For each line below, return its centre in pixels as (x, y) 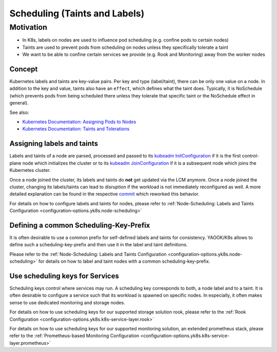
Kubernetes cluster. (30, 170)
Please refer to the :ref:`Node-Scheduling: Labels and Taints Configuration (88, 254)
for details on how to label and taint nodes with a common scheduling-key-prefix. (124, 261)
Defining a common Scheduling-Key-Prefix (80, 225)
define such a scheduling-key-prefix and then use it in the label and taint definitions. (98, 245)
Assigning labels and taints (54, 144)
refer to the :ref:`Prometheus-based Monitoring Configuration (74, 336)
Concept (24, 69)
